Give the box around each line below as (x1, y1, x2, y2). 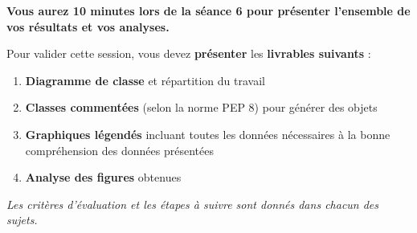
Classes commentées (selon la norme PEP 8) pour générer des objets (25, 99, 378, 116)
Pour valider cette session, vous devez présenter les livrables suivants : (6, 45, 371, 62)
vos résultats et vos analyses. (6, 18, 170, 35)
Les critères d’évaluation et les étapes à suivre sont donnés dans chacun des (6, 195, 379, 212)
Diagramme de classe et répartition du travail (25, 72, 265, 88)
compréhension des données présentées (25, 141, 214, 158)
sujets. (6, 211, 38, 228)
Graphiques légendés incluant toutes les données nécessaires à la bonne (25, 125, 390, 142)
